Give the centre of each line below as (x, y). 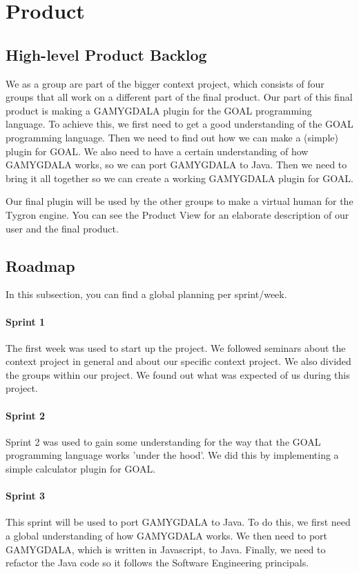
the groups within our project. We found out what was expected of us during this (178, 374)
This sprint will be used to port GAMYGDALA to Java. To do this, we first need (178, 522)
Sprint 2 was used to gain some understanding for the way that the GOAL (163, 441)
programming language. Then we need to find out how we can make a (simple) (172, 137)
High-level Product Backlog (106, 54)
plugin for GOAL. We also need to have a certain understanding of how (157, 151)
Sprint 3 (26, 496)
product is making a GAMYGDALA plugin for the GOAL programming (159, 110)
